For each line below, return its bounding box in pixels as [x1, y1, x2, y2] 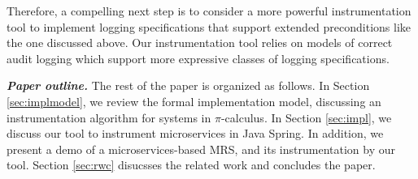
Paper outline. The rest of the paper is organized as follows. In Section [7, 77, 370, 94]
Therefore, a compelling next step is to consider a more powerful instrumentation [7, 2, 411, 19]
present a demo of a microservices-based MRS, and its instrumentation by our [7, 140, 396, 157]
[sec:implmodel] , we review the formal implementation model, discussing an [7, 92, 381, 109]
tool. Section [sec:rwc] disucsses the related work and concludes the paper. [7, 156, 376, 173]
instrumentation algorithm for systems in [7, 109, 211, 126]
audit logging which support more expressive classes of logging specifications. [7, 49, 390, 66]
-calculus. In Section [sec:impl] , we [220, 109, 392, 126]
